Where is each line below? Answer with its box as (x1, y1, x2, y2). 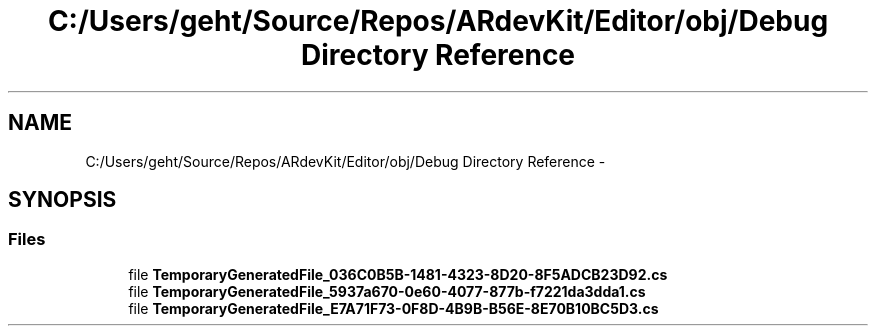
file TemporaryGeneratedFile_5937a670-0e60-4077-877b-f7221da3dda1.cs (128, 282, 646, 300)
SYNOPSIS (8, 187, 117, 213)
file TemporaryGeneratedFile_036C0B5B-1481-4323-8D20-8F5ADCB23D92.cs (128, 265, 668, 283)
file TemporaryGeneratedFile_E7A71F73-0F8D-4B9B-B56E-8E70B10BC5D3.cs (128, 299, 659, 317)
